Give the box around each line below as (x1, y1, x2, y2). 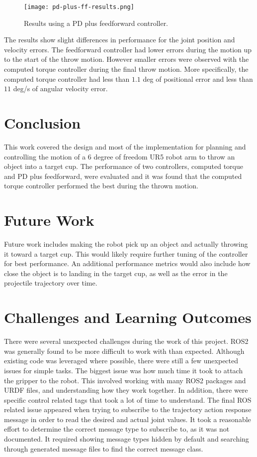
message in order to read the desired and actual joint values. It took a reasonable (4, 414, 251, 424)
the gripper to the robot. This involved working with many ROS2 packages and (4, 375, 246, 385)
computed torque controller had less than (4, 73, 130, 84)
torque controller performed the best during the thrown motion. (4, 180, 198, 191)
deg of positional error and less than (143, 73, 253, 84)
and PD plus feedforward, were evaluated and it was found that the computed (4, 170, 242, 181)
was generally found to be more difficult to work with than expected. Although (4, 345, 245, 356)
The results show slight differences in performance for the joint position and (4, 34, 235, 45)
